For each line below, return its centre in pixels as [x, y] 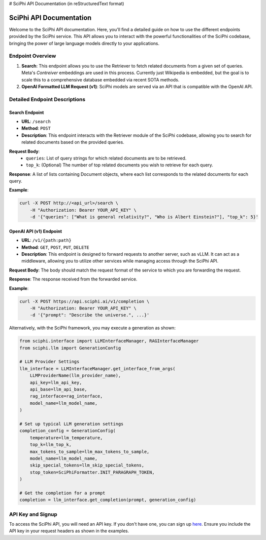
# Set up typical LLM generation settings [71, 424]
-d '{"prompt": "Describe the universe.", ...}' [90, 315]
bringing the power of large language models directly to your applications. [84, 43]
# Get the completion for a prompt [62, 493]
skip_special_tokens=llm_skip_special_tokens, [87, 465]
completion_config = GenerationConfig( [67, 431]
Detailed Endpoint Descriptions [47, 99]
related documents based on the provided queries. [73, 142]
